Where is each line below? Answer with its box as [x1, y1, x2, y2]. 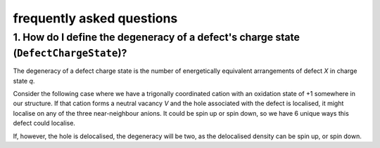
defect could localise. [13, 119, 75, 128]
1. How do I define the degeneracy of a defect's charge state [13, 31, 300, 43]
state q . [13, 76, 35, 85]
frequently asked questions [13, 11, 178, 26]
